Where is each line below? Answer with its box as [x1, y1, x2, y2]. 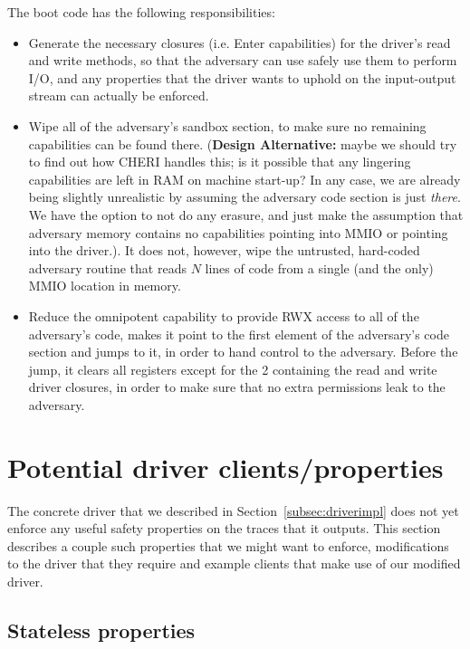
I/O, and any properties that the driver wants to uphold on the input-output [28, 68, 456, 87]
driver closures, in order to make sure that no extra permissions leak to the [28, 377, 446, 396]
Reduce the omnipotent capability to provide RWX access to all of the [28, 306, 419, 325]
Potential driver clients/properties [7, 448, 444, 485]
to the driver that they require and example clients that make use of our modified [7, 554, 461, 573]
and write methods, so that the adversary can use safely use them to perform [28, 51, 457, 70]
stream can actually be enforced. [28, 86, 209, 105]
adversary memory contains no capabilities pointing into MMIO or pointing [28, 223, 448, 242]
